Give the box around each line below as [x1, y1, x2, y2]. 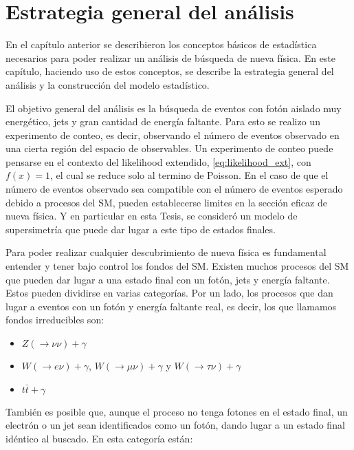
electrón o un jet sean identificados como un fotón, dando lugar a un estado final [5, 418, 345, 432]
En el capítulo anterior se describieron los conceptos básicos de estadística [5, 37, 317, 52]
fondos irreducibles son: [5, 312, 104, 327]
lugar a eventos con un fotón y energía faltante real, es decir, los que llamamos [5, 299, 337, 313]
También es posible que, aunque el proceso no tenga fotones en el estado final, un [5, 404, 348, 418]
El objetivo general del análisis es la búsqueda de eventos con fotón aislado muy [5, 100, 342, 115]
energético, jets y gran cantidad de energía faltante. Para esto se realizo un [5, 114, 320, 129]
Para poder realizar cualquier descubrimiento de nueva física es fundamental [5, 245, 327, 259]
